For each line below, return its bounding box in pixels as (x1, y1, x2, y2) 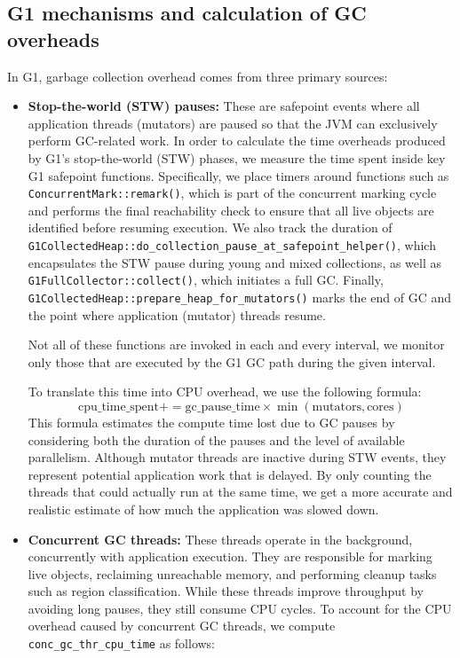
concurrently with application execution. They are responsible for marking (28, 547, 432, 566)
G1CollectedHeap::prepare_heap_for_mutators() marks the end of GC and (28, 287, 452, 306)
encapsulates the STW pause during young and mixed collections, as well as (28, 253, 442, 271)
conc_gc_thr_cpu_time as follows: (28, 634, 216, 653)
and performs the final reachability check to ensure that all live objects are (28, 200, 434, 219)
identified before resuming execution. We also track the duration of (28, 218, 393, 237)
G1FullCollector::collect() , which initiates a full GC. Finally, (28, 270, 384, 289)
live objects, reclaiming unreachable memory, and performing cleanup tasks (28, 564, 437, 583)
